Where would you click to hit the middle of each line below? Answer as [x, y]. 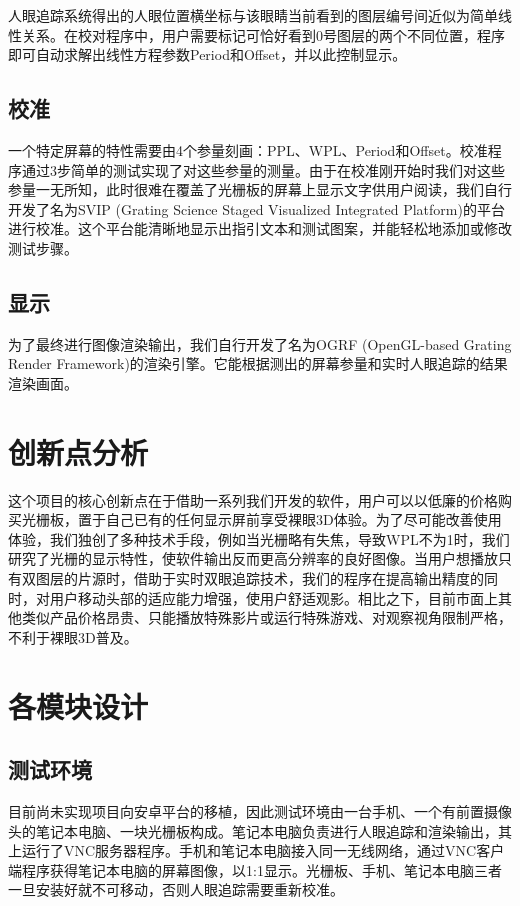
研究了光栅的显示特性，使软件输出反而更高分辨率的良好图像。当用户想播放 [253, 558]
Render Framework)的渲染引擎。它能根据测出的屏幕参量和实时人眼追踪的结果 [258, 363]
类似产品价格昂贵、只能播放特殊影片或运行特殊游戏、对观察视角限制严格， [266, 617]
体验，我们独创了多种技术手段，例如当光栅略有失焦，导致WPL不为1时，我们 [259, 538]
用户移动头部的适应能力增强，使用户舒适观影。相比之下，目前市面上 [273, 597]
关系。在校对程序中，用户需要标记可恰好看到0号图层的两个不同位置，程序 [263, 34]
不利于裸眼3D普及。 [73, 636]
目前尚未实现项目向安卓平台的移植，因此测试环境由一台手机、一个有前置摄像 [260, 810]
